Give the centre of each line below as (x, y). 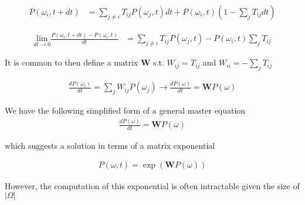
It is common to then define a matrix (72, 62)
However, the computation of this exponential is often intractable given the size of (152, 185)
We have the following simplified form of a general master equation (125, 110)
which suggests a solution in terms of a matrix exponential (110, 145)
